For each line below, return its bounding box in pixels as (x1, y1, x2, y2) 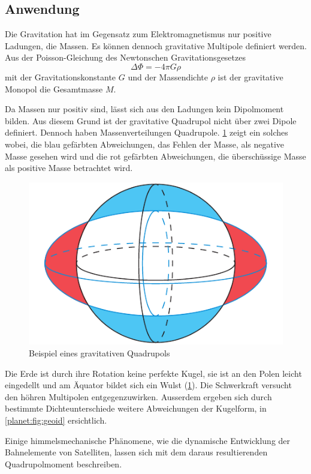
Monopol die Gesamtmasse (5, 82, 103, 95)
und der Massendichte (128, 70, 208, 83)
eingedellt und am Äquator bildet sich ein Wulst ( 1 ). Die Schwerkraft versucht (5, 379, 292, 391)
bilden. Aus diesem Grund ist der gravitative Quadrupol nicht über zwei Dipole (5, 114, 297, 127)
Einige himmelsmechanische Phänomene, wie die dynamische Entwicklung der (5, 434, 291, 446)
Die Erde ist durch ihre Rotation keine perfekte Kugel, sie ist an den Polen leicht (5, 367, 302, 379)
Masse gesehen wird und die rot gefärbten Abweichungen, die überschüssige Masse (5, 149, 306, 162)
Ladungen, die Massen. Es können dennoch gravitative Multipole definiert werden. (5, 39, 307, 52)
